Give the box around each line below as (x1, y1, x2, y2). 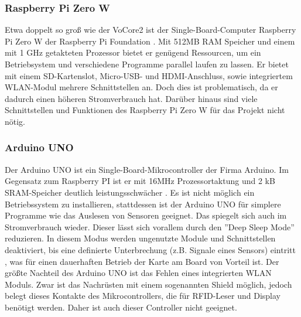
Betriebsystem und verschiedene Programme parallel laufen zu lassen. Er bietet (5, 58, 289, 70)
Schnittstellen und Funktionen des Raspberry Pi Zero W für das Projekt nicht (5, 104, 285, 116)
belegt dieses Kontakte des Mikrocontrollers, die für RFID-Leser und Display (5, 289, 281, 302)
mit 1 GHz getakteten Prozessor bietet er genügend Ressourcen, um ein (5, 46, 261, 59)
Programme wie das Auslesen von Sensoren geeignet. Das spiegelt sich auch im (5, 209, 287, 221)
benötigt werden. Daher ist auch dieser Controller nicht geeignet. (5, 301, 237, 313)
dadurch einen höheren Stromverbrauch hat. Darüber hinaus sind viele (5, 92, 258, 104)
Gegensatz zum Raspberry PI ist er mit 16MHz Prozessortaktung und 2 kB (5, 175, 275, 187)
